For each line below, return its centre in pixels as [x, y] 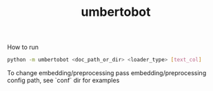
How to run [23, 47]
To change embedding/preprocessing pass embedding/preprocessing [107, 73]
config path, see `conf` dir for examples [63, 81]
